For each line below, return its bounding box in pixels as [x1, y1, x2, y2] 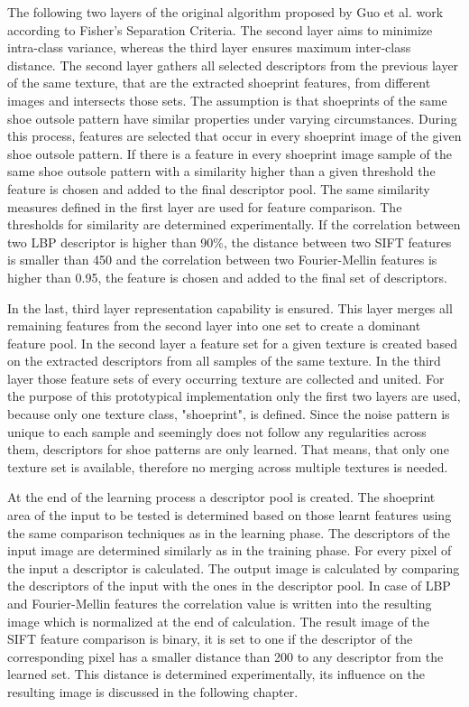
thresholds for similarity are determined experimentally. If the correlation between [7, 215, 461, 234]
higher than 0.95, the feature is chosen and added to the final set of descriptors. [7, 267, 447, 286]
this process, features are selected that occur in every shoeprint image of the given [7, 126, 462, 145]
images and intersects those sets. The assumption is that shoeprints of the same [7, 90, 447, 109]
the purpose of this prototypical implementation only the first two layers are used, [7, 386, 461, 405]
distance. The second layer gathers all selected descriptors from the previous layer [7, 55, 459, 74]
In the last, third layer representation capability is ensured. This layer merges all [7, 298, 453, 317]
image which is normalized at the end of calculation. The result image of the [7, 611, 430, 630]
